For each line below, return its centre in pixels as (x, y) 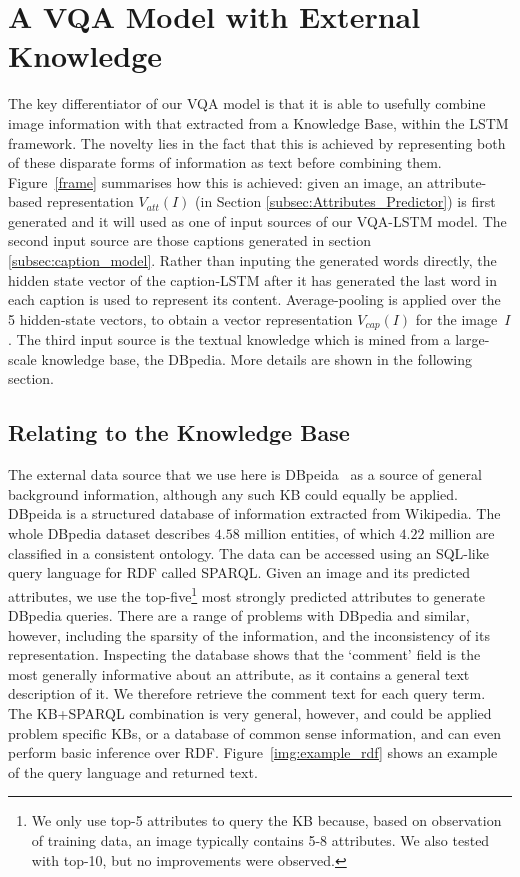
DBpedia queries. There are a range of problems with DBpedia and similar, (239, 615)
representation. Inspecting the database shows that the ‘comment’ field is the (244, 654)
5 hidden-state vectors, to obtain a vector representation (180, 318)
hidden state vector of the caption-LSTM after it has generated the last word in (253, 279)
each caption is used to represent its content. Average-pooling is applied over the (254, 299)
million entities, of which (319, 533)
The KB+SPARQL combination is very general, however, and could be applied (250, 713)
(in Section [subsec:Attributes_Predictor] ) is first (345, 201)
